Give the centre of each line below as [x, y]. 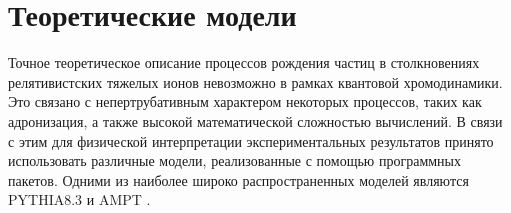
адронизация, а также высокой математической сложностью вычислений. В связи [255, 120]
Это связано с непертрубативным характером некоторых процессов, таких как [245, 101]
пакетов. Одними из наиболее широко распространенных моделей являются [238, 179]
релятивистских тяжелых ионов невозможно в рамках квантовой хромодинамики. [255, 81]
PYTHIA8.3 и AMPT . [79, 199]
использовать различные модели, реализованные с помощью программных [235, 160]
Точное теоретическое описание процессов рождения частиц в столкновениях [244, 62]
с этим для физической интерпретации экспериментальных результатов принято [251, 140]
